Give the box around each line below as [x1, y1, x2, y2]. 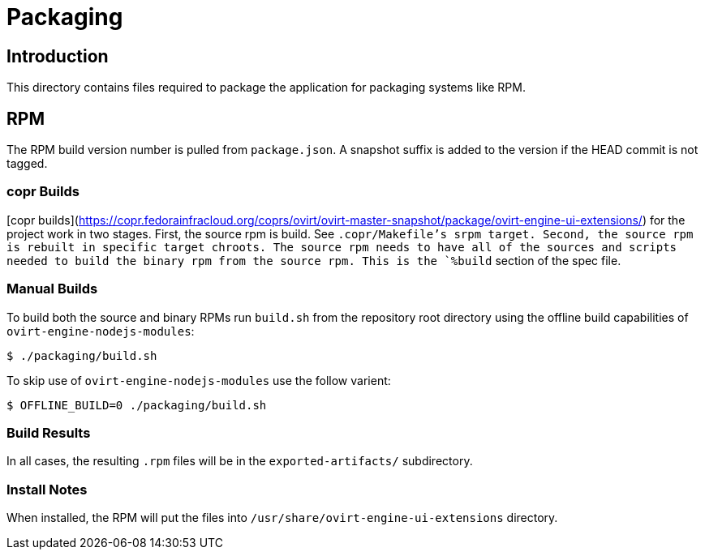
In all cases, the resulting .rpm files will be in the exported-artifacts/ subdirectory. [6, 454, 473, 468]
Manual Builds [6, 280, 98, 297]
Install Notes [6, 481, 88, 498]
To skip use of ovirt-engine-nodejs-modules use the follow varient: [6, 373, 391, 387]
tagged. [6, 156, 48, 171]
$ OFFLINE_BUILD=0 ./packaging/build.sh [6, 398, 267, 412]
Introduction [6, 45, 109, 66]
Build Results [6, 424, 91, 441]
